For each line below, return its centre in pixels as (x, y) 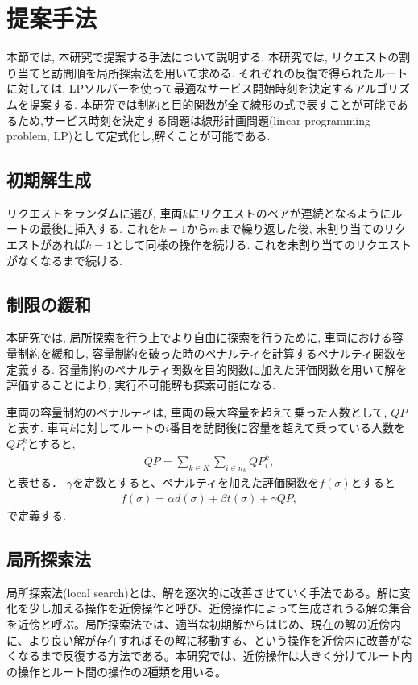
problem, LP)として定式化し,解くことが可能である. (139, 136)
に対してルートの (120, 428)
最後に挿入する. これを (100, 228)
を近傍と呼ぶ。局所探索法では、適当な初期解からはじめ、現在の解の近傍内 (204, 623)
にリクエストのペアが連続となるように (290, 212)
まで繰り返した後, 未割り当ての (301, 228)
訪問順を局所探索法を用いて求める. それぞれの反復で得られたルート (230, 72)
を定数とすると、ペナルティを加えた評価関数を (196, 482)
